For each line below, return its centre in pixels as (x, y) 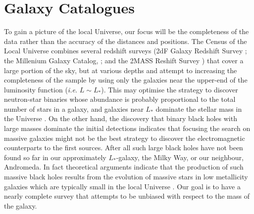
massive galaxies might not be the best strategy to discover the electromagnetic (125, 138)
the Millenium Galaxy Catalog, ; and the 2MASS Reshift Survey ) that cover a (124, 60)
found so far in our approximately (55, 157)
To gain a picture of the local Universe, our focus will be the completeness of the (127, 31)
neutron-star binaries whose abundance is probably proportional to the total (120, 99)
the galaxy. (21, 205)
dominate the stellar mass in (199, 108)
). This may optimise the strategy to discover (170, 89)
